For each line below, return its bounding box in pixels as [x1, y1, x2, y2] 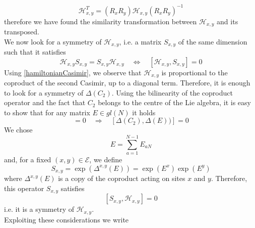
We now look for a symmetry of [4, 36, 102, 47]
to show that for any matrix [4, 107, 90, 117]
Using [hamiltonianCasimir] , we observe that [4, 67, 142, 77]
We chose [4, 124, 33, 135]
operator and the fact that [4, 97, 86, 108]
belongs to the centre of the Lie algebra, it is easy [98, 97, 251, 108]
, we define [89, 154, 122, 165]
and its [217, 16, 238, 26]
